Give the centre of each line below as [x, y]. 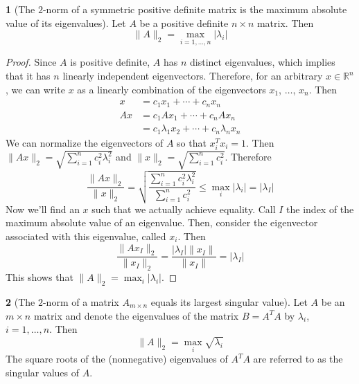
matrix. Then [285, 22]
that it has [28, 75]
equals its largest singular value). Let [229, 302]
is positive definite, [110, 62]
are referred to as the [298, 359]
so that [192, 142]
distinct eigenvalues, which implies [263, 62]
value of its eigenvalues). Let [66, 22]
